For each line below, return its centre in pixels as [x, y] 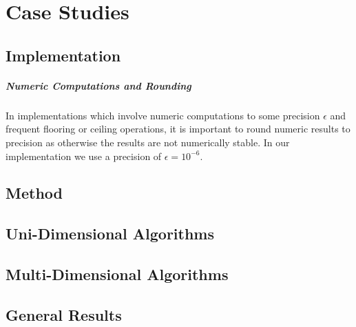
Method [34, 193]
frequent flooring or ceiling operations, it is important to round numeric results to [178, 129]
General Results [64, 314]
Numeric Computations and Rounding [98, 85]
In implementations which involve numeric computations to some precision [163, 115]
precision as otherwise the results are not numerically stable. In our [148, 142]
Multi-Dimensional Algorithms [117, 274]
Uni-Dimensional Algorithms [110, 234]
